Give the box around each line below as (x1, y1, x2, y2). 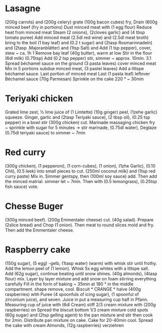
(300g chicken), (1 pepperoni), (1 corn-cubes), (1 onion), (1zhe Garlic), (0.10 (5, 163, 156, 168)
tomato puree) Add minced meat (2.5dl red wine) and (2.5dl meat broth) (5, 35, 149, 40)
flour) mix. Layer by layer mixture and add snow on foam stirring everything (5, 276, 157, 281)
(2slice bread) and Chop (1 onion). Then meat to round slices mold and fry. (5, 222, 155, 228)
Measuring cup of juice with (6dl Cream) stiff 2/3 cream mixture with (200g (5, 301, 156, 307)
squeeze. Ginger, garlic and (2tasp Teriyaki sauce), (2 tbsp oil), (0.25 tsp (5, 114, 150, 120)
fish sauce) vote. (5, 184, 39, 189)
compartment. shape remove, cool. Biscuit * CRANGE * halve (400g (5, 286, 141, 292)
